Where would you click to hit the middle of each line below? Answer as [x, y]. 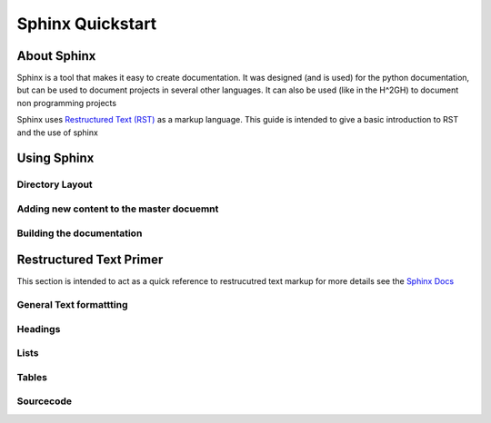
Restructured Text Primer [90, 260]
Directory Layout [55, 184]
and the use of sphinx [58, 133]
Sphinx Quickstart [87, 24]
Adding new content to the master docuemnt [118, 209]
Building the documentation [80, 233]
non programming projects [67, 103]
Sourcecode [45, 401]
